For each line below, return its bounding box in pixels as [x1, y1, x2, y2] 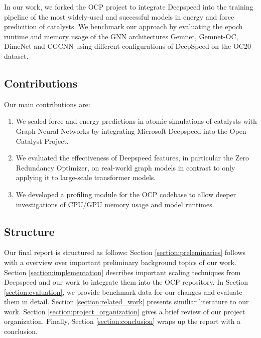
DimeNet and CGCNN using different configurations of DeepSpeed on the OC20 [4, 41, 251, 51]
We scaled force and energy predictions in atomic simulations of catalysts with [16, 116, 257, 126]
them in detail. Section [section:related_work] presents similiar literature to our [4, 296, 249, 307]
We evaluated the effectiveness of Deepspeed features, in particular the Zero [16, 152, 249, 163]
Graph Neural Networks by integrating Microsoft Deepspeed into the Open [16, 125, 246, 136]
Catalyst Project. [16, 135, 69, 146]
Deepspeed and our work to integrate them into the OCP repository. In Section [4, 277, 248, 287]
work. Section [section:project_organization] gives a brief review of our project [4, 306, 245, 316]
